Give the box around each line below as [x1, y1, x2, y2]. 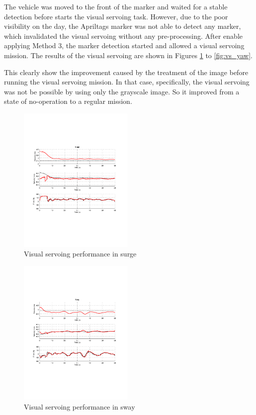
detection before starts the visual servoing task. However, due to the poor [4, 11, 228, 21]
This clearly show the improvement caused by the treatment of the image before [4, 67, 249, 77]
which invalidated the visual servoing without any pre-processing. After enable [4, 30, 243, 41]
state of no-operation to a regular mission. [4, 96, 132, 106]
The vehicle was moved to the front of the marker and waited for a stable [4, 1, 228, 11]
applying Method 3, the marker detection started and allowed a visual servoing [4, 40, 245, 51]
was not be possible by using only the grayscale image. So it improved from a [4, 86, 240, 96]
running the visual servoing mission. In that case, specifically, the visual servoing [4, 77, 250, 87]
